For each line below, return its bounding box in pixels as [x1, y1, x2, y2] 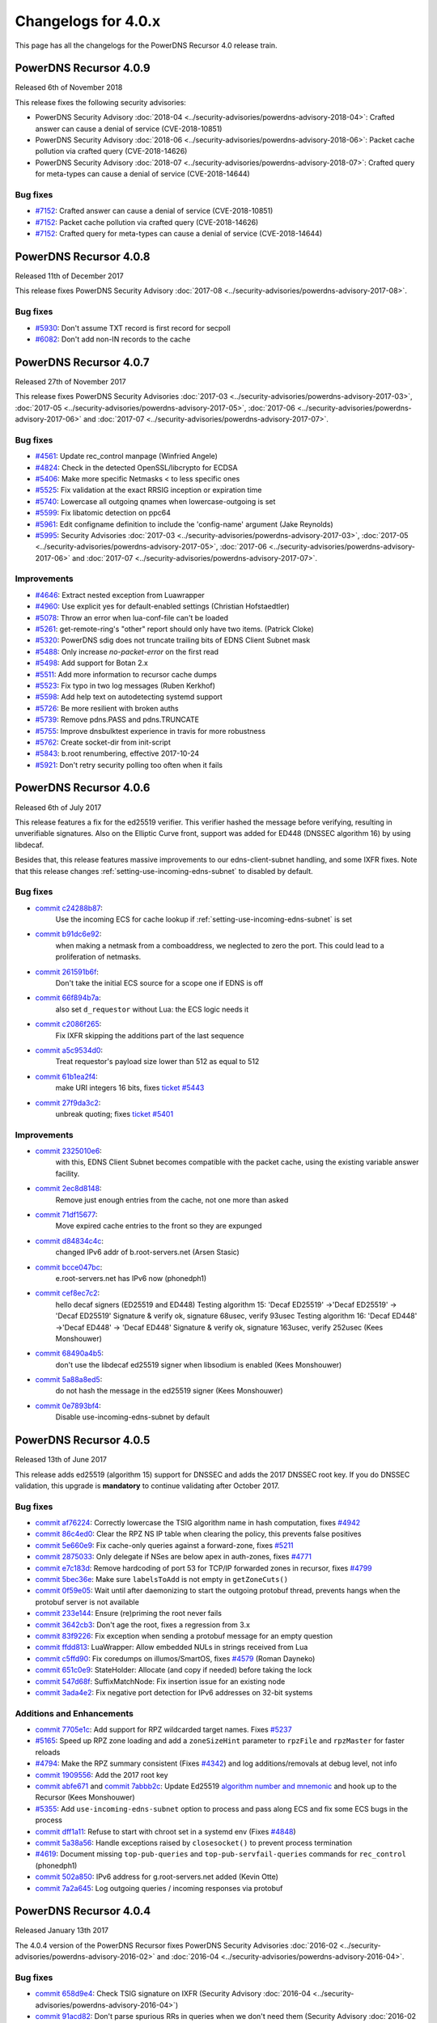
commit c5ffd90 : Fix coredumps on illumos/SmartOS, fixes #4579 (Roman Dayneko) [35, 1653, 316, 1663]
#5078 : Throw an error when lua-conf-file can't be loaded [35, 613, 229, 622]
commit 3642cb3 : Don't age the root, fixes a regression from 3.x [35, 1619, 251, 1630]
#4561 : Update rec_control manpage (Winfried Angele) [35, 452, 218, 461]
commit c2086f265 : [35, 1020, 102, 1029]
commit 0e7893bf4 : [35, 1401, 101, 1410]
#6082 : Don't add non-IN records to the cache [35, 334, 191, 344]
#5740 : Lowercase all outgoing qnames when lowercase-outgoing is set [35, 496, 276, 506]
